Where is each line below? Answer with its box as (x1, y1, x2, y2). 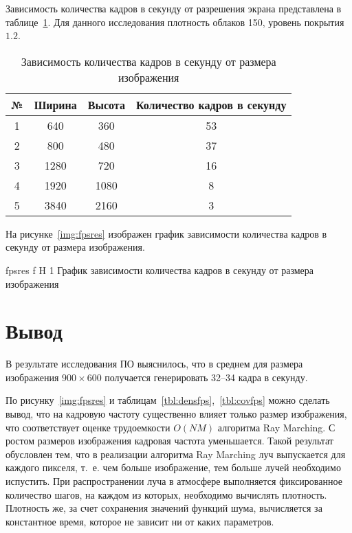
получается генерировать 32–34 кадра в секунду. (104, 370, 308, 384)
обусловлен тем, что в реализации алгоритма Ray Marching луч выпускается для (5, 446, 346, 461)
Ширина (34, 96, 77, 113)
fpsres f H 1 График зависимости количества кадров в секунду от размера (5, 262, 313, 277)
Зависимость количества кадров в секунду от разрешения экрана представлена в (5, 1, 342, 15)
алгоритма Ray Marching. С (217, 420, 335, 434)
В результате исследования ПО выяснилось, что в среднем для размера (5, 356, 303, 371)
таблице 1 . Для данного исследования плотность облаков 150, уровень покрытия (5, 14, 344, 29)
